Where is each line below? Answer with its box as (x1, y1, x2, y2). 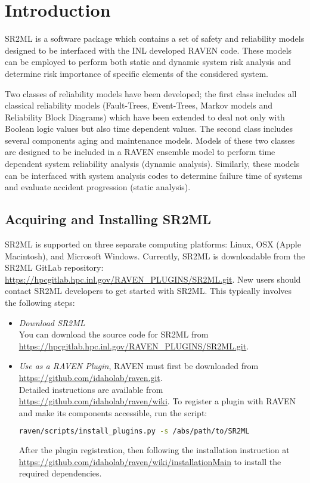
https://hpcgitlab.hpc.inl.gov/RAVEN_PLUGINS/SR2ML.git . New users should (5, 273, 301, 285)
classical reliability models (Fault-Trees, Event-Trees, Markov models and (5, 99, 272, 112)
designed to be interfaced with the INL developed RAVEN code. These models (5, 44, 292, 56)
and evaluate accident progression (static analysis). (5, 181, 191, 193)
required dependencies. (18, 467, 102, 479)
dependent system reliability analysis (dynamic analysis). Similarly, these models (5, 157, 300, 170)
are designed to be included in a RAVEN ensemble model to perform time (5, 145, 275, 158)
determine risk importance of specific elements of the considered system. (5, 67, 268, 79)
